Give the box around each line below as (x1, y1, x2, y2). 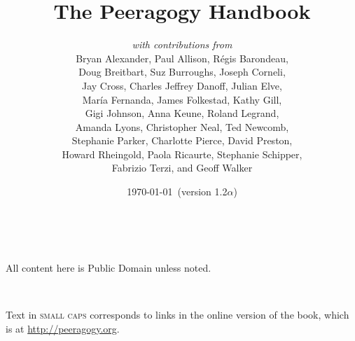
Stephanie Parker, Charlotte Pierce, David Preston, (71, 133, 293, 148)
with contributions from (132, 37, 232, 52)
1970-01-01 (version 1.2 (127, 184, 228, 199)
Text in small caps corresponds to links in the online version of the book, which (6, 307, 349, 322)
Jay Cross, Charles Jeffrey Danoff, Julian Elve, (82, 78, 282, 92)
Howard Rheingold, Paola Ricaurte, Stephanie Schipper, (62, 146, 302, 161)
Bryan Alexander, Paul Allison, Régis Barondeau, (76, 50, 288, 65)
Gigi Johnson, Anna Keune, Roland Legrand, (85, 106, 279, 120)
